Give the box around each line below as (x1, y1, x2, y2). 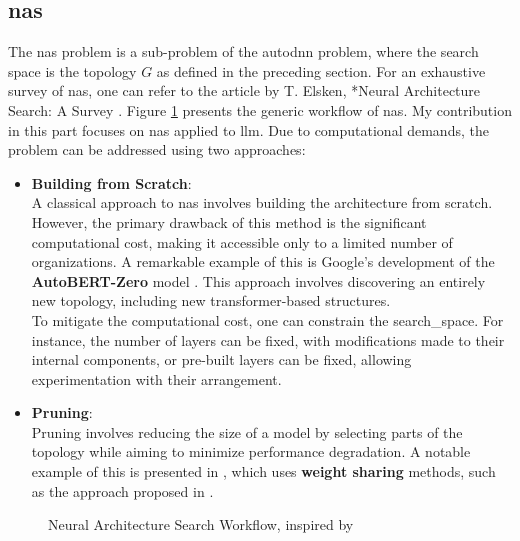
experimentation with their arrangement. (31, 368, 282, 389)
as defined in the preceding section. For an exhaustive (156, 60, 486, 81)
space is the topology (8, 60, 137, 81)
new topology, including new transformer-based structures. (31, 290, 391, 311)
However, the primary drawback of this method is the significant (31, 211, 427, 232)
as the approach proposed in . (31, 480, 214, 501)
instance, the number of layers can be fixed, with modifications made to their (31, 329, 505, 350)
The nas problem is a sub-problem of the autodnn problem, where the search (8, 41, 479, 62)
